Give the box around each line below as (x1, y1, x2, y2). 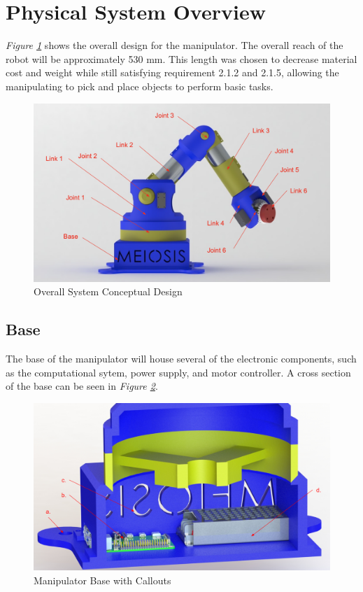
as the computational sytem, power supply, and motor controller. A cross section (6, 365, 351, 379)
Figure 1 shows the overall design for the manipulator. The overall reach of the (6, 38, 343, 52)
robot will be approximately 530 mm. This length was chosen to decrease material (6, 51, 357, 66)
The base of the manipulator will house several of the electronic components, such (6, 351, 357, 365)
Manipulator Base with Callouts (34, 572, 171, 587)
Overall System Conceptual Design (34, 284, 183, 299)
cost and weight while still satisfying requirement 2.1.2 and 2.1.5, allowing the (6, 65, 339, 80)
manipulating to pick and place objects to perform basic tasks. (6, 78, 273, 93)
